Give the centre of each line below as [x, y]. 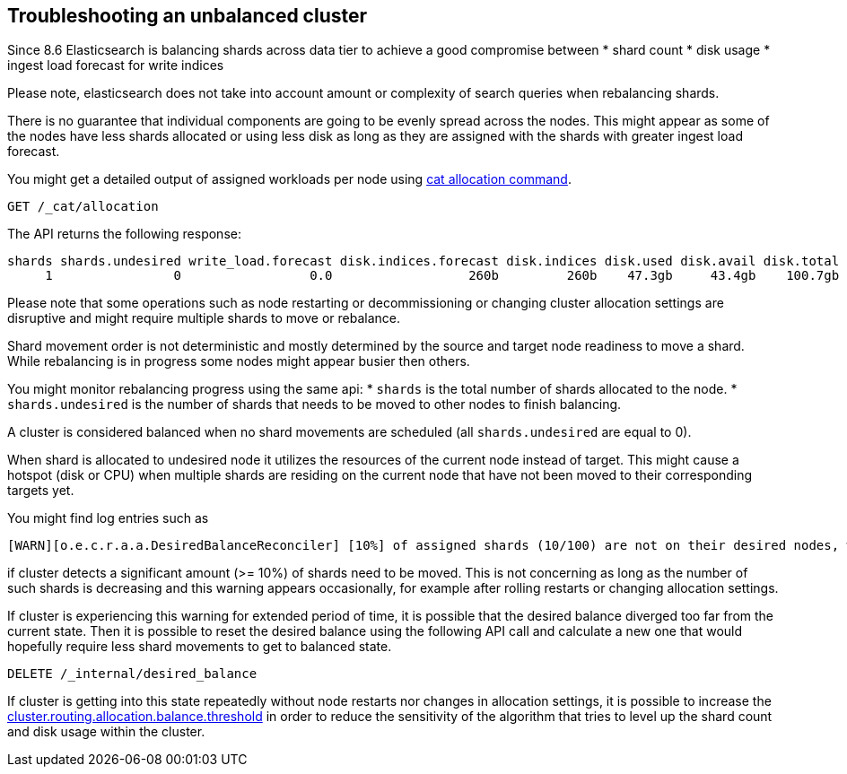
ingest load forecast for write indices [116, 65]
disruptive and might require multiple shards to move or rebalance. [204, 318]
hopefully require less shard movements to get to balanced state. [200, 647]
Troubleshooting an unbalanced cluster [188, 16]
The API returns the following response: [124, 234]
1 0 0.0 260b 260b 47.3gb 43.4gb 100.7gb [442, 276]
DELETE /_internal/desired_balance [132, 674]
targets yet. [41, 491]
